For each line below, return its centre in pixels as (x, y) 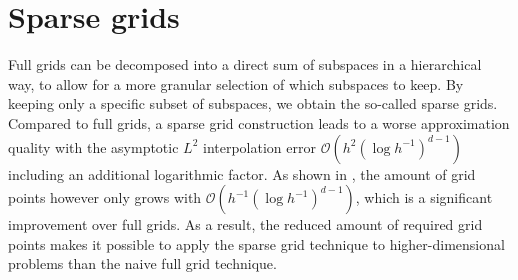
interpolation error (259, 146)
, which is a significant (424, 197)
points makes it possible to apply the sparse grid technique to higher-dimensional (256, 243)
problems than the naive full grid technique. (142, 263)
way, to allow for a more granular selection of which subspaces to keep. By (236, 83)
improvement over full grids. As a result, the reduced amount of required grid (245, 224)
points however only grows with (105, 197)
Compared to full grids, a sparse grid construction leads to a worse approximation (259, 122)
